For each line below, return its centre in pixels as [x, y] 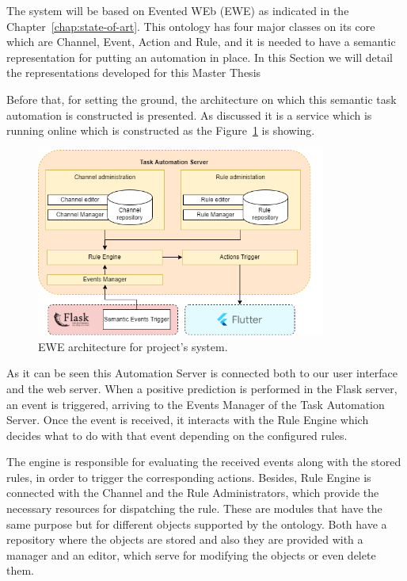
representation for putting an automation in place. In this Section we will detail [200, 57]
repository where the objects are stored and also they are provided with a [185, 539]
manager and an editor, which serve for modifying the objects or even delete [191, 554]
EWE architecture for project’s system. [133, 346]
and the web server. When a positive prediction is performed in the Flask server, [202, 388]
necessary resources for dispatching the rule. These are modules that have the [194, 508]
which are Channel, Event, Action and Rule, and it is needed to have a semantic [201, 42]
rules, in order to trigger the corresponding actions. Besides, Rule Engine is [189, 477]
